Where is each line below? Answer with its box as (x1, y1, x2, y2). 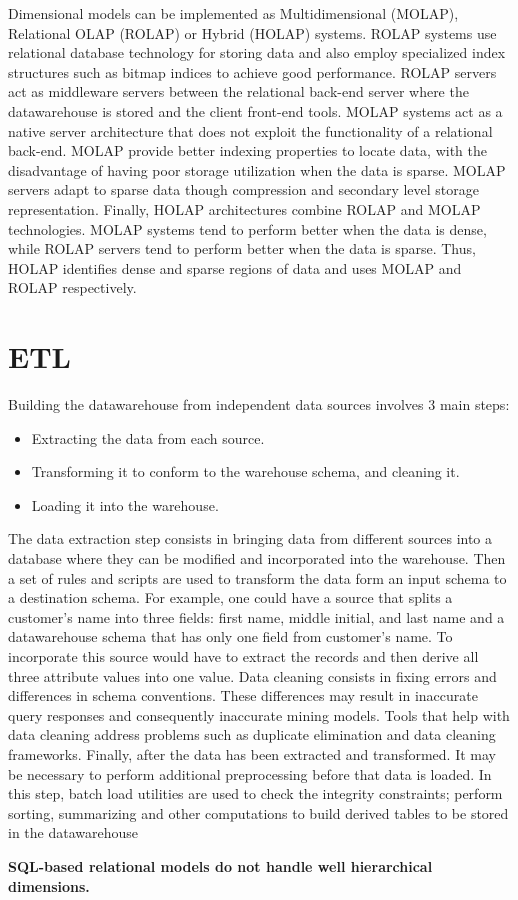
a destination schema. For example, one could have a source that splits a (8, 587, 453, 608)
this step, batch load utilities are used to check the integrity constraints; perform (8, 783, 503, 804)
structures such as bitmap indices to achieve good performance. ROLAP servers (8, 61, 497, 82)
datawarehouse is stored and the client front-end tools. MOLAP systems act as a (8, 100, 503, 121)
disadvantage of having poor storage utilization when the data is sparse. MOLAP (8, 159, 506, 180)
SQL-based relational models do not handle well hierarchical (8, 855, 433, 876)
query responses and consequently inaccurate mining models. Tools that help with (8, 704, 510, 725)
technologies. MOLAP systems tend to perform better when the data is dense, (8, 218, 487, 239)
